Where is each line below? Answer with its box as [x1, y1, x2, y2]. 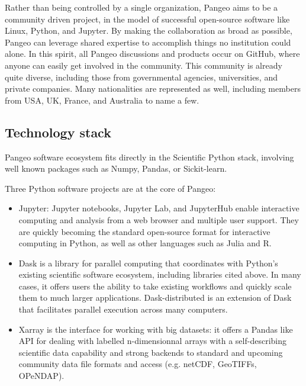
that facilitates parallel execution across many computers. [18, 303, 228, 316]
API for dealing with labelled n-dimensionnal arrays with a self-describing [18, 334, 286, 347]
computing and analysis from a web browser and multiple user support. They [18, 213, 299, 226]
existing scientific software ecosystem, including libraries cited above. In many [18, 268, 301, 281]
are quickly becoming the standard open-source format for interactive [18, 225, 270, 237]
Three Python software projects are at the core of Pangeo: [5, 182, 216, 194]
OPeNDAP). [18, 369, 65, 382]
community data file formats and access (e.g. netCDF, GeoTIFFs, [18, 358, 257, 370]
